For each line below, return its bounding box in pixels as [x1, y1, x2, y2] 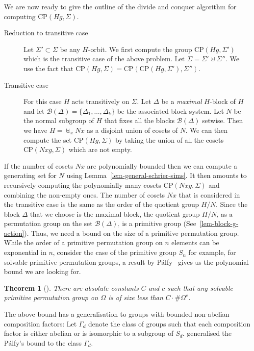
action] [4, 227, 25, 238]
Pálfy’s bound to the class [4, 337, 82, 348]
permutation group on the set [4, 218, 93, 228]
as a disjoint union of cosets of [87, 125, 178, 135]
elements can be [171, 237, 219, 248]
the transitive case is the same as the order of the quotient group [4, 199, 199, 209]
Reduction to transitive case [4, 27, 88, 38]
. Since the [216, 199, 248, 209]
